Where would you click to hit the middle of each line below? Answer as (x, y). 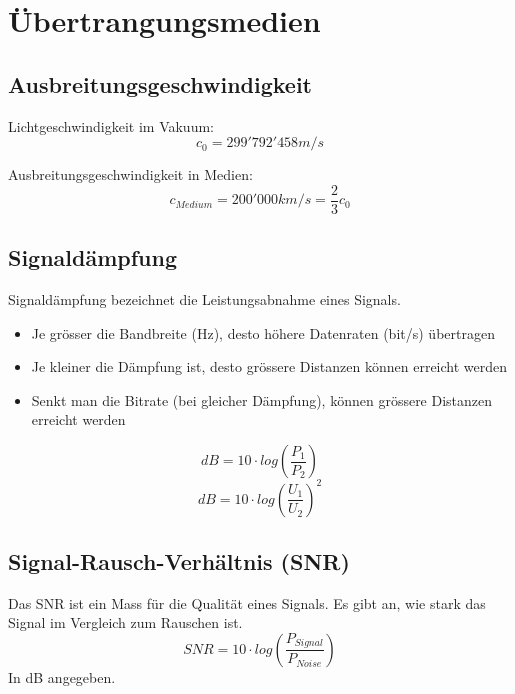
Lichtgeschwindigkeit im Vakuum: (111, 125)
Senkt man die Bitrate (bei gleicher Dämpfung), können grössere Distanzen (262, 399)
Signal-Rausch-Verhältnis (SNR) (179, 560)
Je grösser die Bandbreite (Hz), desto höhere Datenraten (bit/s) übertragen (263, 332)
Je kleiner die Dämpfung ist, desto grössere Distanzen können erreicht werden (269, 366)
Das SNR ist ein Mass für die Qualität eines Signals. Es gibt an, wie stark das (247, 602)
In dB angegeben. (62, 676)
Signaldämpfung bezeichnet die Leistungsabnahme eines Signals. (204, 299)
